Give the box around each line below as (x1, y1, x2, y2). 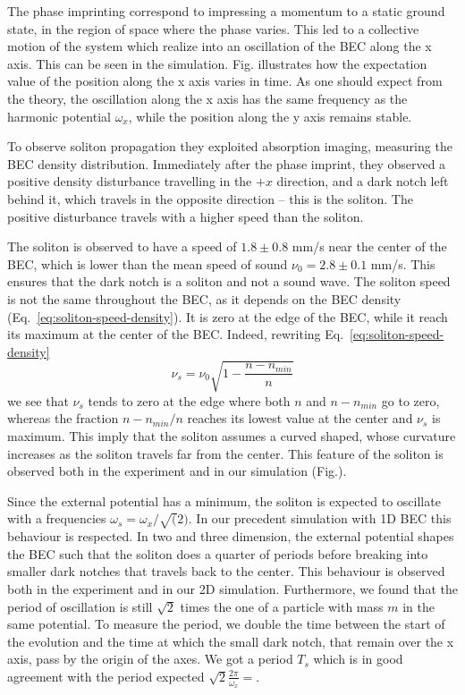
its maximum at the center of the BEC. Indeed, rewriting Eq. (7, 325, 344, 343)
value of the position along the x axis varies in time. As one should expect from (7, 72, 443, 90)
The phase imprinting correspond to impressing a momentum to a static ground (7, 2, 445, 20)
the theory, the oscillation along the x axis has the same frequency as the (7, 89, 408, 107)
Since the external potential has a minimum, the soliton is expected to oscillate (7, 491, 441, 510)
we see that (7, 391, 69, 410)
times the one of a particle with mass (180, 597, 384, 615)
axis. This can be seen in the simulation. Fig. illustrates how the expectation (7, 54, 427, 72)
